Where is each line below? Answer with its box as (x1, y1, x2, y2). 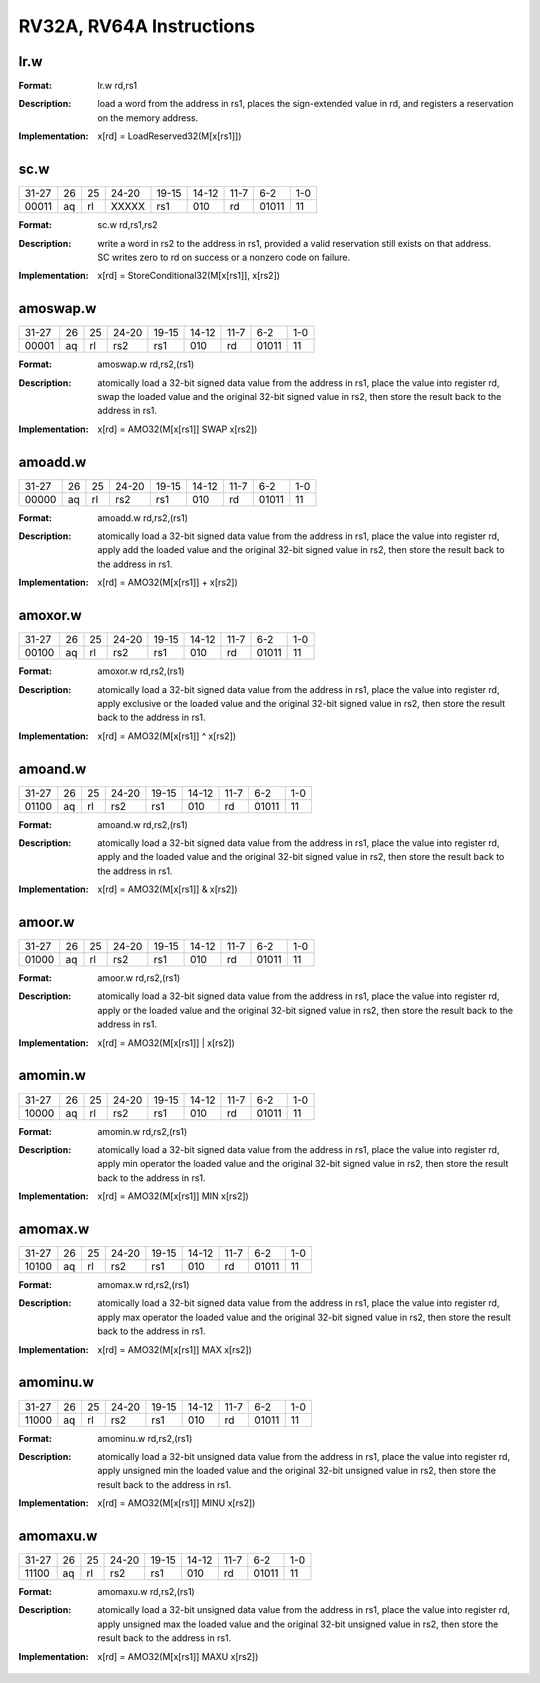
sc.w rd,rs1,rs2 (97, 219, 159, 231)
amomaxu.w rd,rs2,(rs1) (97, 1585, 195, 1597)
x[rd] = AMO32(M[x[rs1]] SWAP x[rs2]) (97, 423, 258, 435)
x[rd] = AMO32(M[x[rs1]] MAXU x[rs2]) (97, 1650, 259, 1662)
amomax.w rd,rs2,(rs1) (97, 1279, 190, 1291)
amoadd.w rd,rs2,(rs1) (97, 511, 189, 524)
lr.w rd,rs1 (97, 80, 138, 92)
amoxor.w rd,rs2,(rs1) (97, 665, 185, 677)
